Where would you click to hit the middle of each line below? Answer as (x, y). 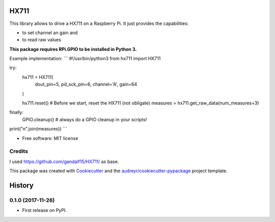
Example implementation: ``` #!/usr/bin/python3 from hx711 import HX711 (85, 59)
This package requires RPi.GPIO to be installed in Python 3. (73, 49)
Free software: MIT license (50, 138)
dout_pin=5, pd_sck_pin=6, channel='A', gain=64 (86, 85)
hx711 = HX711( (38, 77)
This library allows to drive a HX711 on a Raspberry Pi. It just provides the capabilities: (99, 23)
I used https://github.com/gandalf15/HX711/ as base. (64, 161)
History (22, 185)
